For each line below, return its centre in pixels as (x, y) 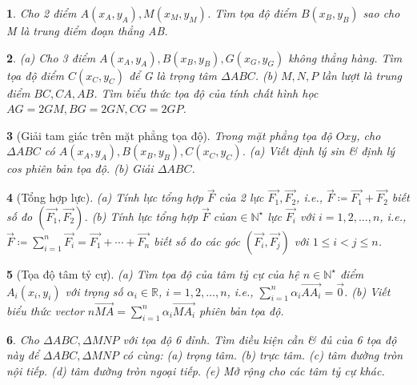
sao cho (381, 13)
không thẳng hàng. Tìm (345, 57)
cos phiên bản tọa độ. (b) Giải (80, 168)
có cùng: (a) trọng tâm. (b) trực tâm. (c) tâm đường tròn (263, 355)
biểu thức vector (45, 310)
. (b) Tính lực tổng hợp (141, 216)
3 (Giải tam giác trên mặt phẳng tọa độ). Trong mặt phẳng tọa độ (169, 135)
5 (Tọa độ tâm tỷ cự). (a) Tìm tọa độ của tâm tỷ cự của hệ (153, 273)
